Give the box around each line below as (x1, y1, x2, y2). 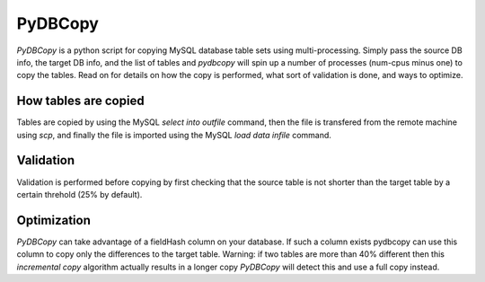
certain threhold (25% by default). (16, 189, 143, 199)
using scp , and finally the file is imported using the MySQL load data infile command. (16, 129, 332, 140)
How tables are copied (16, 93, 145, 109)
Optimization (16, 212, 92, 228)
